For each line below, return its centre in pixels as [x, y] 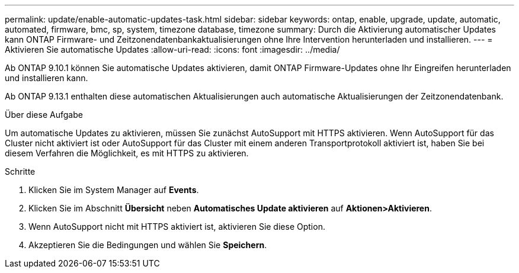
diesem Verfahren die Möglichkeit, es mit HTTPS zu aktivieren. [127, 153]
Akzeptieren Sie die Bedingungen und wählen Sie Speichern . [148, 245]
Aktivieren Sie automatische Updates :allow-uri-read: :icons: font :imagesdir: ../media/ [172, 49]
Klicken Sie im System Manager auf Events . [114, 190]
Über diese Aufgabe [44, 115]
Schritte [20, 171]
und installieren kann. [47, 78]
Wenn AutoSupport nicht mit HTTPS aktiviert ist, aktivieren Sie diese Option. [177, 227]
